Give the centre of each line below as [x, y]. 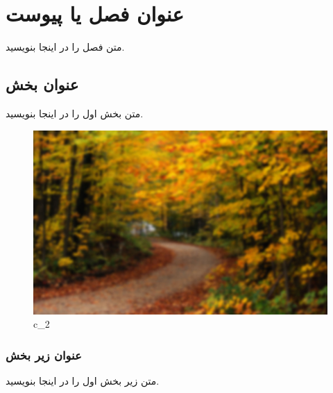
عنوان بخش [42, 84]
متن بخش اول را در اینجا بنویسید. [75, 113]
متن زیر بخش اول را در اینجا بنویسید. [83, 380]
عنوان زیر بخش [44, 354]
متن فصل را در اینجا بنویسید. [65, 47]
